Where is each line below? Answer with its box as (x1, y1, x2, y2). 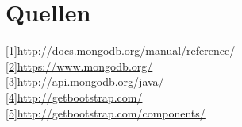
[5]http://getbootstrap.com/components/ (6, 104, 206, 121)
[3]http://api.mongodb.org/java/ (6, 73, 164, 90)
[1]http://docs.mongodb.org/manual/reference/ (6, 42, 236, 59)
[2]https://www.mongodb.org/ (6, 57, 153, 74)
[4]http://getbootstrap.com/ (6, 88, 143, 105)
